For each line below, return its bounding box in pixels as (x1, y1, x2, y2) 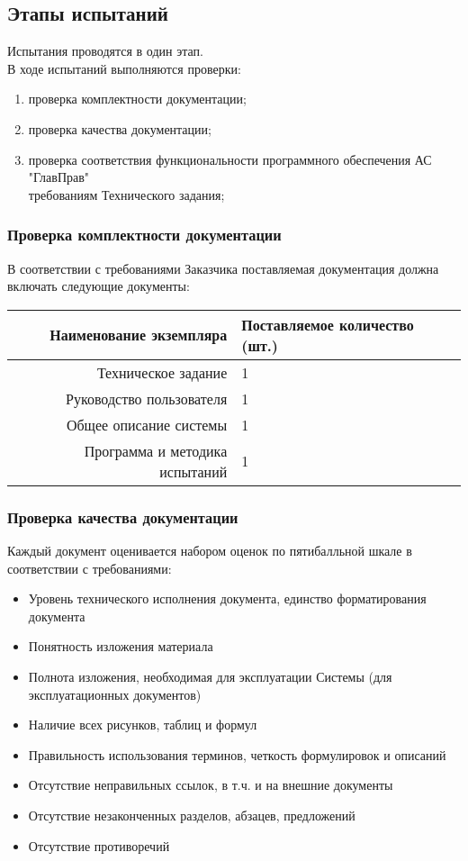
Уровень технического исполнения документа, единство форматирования (28, 589, 427, 608)
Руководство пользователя (66, 387, 228, 409)
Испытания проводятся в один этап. (7, 41, 203, 60)
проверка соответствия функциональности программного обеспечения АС (28, 150, 432, 168)
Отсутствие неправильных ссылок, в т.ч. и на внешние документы (28, 775, 393, 794)
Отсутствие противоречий (28, 836, 170, 855)
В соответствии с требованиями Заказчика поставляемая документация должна (7, 258, 439, 277)
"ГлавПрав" (28, 168, 90, 186)
